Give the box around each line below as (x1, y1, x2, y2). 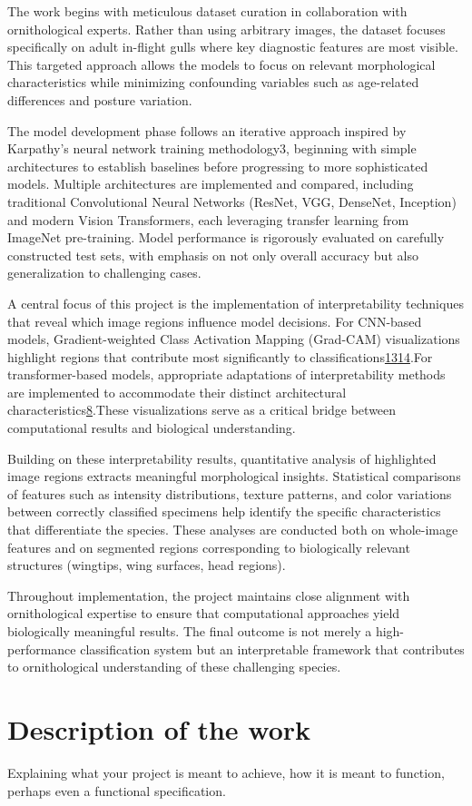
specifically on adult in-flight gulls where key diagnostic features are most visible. (7, 37, 458, 56)
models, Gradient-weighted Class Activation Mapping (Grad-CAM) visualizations (7, 329, 460, 349)
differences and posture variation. (7, 90, 192, 109)
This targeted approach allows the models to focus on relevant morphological (7, 54, 436, 74)
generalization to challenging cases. (7, 263, 202, 282)
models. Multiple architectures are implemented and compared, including (7, 174, 414, 193)
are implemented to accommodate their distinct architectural (7, 382, 347, 401)
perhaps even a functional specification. (7, 781, 226, 800)
